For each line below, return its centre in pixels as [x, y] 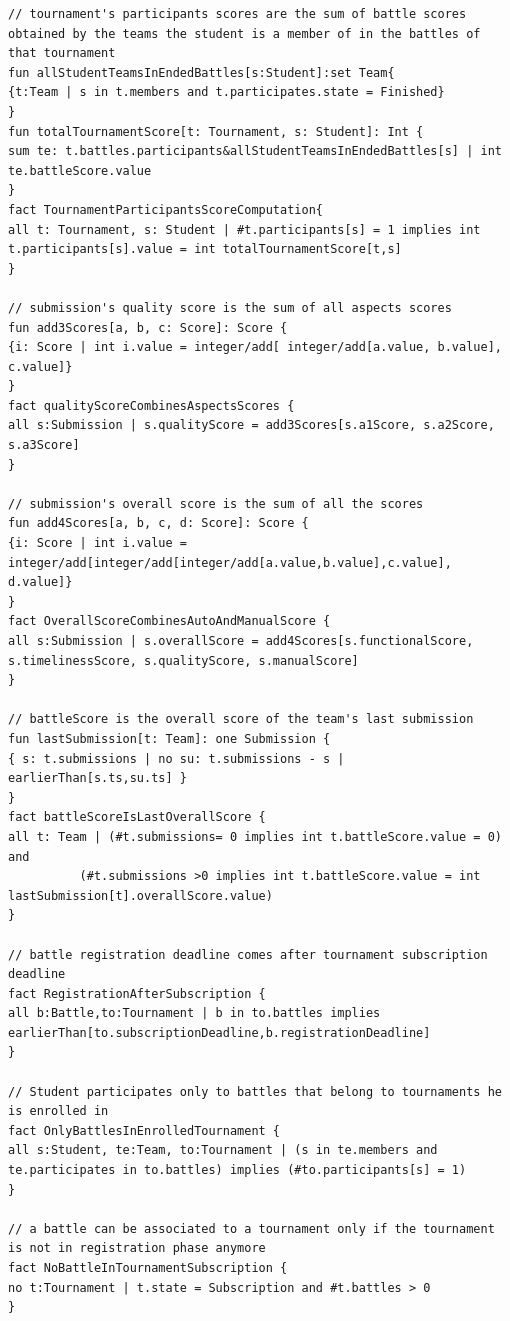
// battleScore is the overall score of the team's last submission [241, 719]
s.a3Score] [44, 445]
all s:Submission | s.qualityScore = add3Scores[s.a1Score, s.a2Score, [251, 425]
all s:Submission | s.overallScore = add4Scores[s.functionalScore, [241, 641]
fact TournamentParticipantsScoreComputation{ [165, 209]
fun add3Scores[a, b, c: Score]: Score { [148, 327]
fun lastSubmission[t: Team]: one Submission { [169, 738]
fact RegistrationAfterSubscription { [137, 993]
